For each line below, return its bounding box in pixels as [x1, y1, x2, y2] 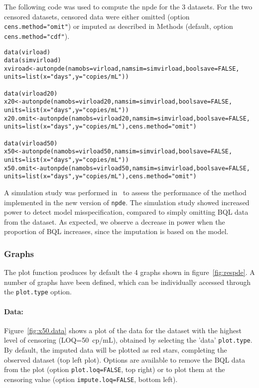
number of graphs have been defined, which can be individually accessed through [4, 276, 251, 287]
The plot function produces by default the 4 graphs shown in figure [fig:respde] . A [4, 267, 255, 277]
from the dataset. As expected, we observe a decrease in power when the [4, 216, 225, 227]
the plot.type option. [4, 286, 72, 297]
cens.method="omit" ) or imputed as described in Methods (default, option [4, 21, 233, 31]
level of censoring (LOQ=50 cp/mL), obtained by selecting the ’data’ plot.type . [4, 335, 253, 345]
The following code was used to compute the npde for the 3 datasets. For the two [4, 1, 253, 11]
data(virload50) [4, 139, 58, 147]
